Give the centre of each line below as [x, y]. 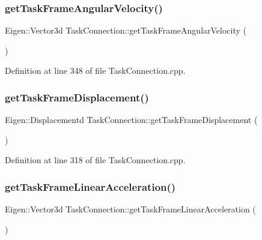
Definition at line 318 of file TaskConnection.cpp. [95, 160]
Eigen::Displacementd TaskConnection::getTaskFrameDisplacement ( [131, 120]
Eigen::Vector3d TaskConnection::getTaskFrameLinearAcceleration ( [130, 209]
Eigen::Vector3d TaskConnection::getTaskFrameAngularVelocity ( [126, 30]
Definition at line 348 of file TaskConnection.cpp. [95, 70]
